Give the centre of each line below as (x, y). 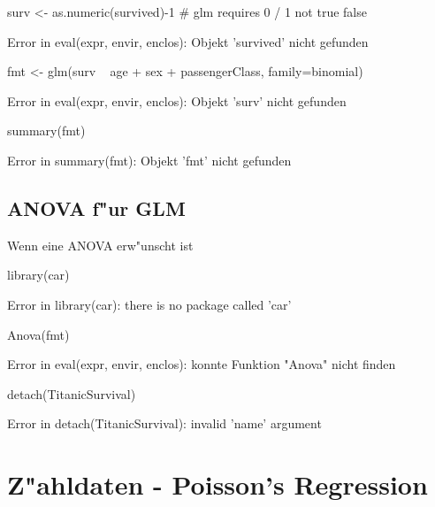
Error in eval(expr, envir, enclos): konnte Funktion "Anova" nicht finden (202, 364)
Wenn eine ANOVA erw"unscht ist (100, 245)
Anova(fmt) (38, 334)
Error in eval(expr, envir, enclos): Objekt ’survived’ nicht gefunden (188, 41)
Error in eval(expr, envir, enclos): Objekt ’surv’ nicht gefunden (177, 100)
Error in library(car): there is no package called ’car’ (149, 304)
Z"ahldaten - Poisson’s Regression (217, 484)
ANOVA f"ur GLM (96, 207)
